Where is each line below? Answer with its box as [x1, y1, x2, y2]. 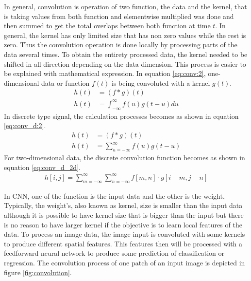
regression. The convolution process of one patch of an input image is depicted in [4, 257, 245, 267]
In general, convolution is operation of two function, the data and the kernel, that [4, 1, 247, 11]
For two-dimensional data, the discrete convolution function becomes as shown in [4, 152, 245, 163]
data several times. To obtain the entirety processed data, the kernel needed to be [4, 49, 248, 59]
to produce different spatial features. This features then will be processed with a [4, 238, 243, 248]
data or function [41, 77, 90, 88]
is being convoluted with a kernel [112, 77, 210, 88]
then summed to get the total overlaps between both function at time [4, 20, 211, 31]
